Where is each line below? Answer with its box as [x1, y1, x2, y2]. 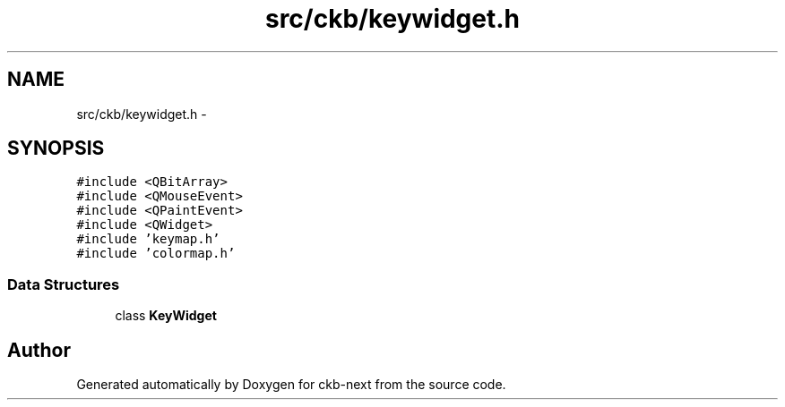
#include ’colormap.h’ [76, 246, 236, 261]
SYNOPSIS [7, 137, 105, 160]
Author [7, 338, 71, 361]
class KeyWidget [115, 308, 217, 324]
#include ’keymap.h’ [76, 232, 220, 247]
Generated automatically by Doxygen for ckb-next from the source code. [76, 377, 506, 393]
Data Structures [7, 275, 120, 293]
